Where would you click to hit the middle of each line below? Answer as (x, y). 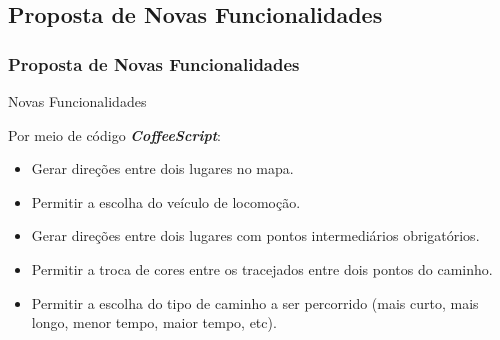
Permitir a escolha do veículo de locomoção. (166, 201)
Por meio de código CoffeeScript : (114, 134)
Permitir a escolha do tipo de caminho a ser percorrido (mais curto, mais (255, 302)
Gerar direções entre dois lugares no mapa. (162, 168)
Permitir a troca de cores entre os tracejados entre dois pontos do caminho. (262, 268)
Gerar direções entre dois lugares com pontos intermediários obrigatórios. (255, 235)
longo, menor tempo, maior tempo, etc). (154, 322)
